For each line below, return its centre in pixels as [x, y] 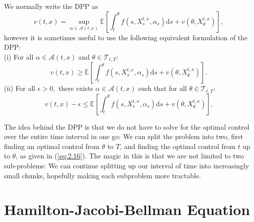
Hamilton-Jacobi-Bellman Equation [127, 209]
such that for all [163, 88]
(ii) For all [20, 88]
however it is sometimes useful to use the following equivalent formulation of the [126, 37]
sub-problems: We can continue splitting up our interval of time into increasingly [127, 166]
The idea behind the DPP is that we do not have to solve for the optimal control [127, 126]
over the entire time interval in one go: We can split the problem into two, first [124, 136]
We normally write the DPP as [51, 6]
